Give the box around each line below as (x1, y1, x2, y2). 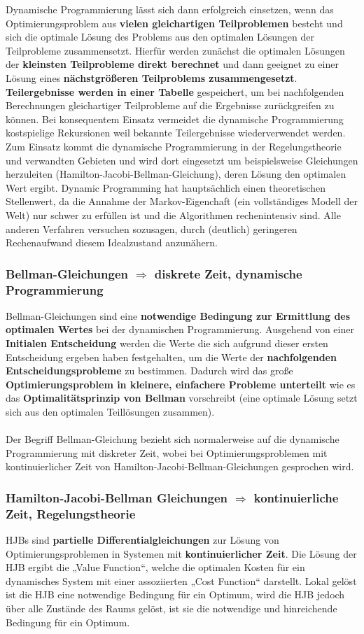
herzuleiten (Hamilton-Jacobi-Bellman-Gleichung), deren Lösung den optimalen (6, 167, 346, 181)
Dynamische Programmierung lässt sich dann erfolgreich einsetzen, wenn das (6, 2, 334, 16)
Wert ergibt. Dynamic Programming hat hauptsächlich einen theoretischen (6, 180, 325, 195)
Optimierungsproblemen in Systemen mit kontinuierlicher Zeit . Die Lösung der (6, 546, 357, 561)
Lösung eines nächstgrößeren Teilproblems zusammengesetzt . (6, 70, 297, 85)
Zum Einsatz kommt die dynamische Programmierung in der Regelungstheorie (6, 139, 342, 153)
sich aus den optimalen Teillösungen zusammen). (6, 404, 215, 418)
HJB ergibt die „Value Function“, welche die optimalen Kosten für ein (6, 560, 305, 575)
